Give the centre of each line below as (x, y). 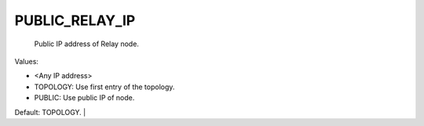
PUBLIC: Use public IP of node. (84, 98)
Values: (27, 61)
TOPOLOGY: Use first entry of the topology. (104, 87)
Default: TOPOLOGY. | (50, 112)
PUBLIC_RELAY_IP (75, 20)
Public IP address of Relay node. (86, 44)
